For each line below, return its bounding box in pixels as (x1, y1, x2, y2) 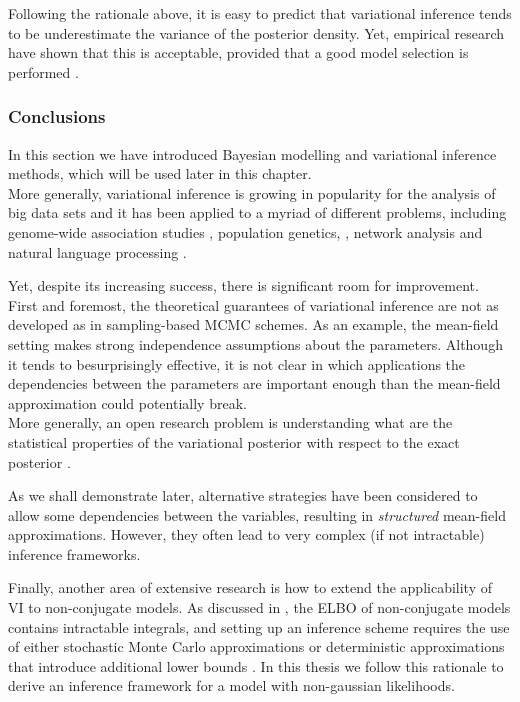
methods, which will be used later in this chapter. (8, 163, 312, 184)
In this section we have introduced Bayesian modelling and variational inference (8, 143, 497, 164)
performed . (8, 61, 79, 82)
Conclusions (8, 104, 106, 129)
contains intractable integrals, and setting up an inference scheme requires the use (8, 616, 510, 637)
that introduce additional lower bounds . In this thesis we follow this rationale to (8, 655, 504, 676)
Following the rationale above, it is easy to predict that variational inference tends (8, 3, 512, 23)
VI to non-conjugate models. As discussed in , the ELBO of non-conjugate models (8, 597, 511, 618)
